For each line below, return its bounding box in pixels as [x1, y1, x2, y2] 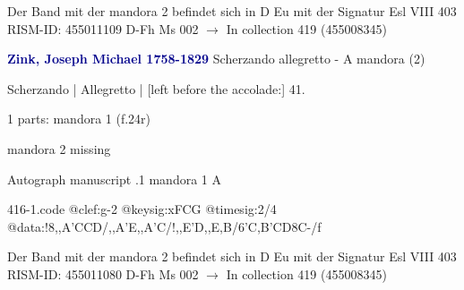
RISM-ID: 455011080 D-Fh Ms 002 [7, 264, 199, 283]
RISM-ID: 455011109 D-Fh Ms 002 [7, 19, 199, 38]
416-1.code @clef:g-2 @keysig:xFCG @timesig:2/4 [7, 200, 277, 218]
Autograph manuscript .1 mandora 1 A [7, 169, 221, 188]
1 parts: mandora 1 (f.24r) [7, 109, 151, 128]
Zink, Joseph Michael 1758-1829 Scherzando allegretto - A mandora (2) [7, 49, 425, 68]
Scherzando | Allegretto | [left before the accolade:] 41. [7, 79, 305, 98]
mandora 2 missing [7, 139, 111, 158]
